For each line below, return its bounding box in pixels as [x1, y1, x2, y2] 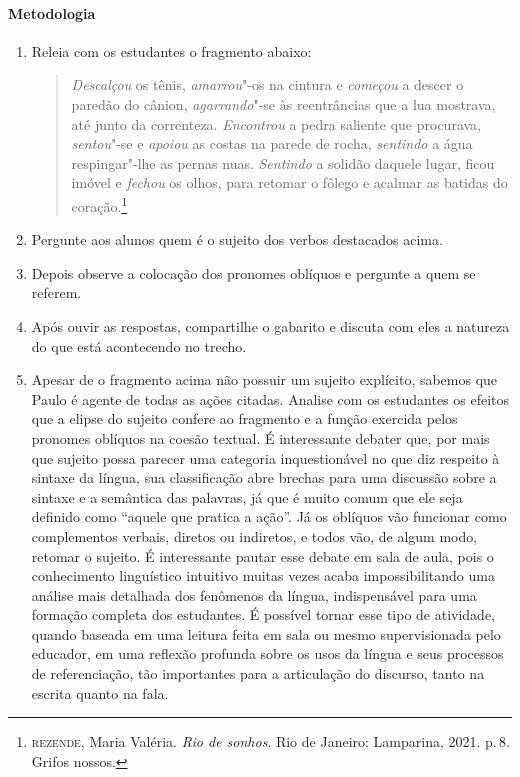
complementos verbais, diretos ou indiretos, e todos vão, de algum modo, [31, 525, 478, 546]
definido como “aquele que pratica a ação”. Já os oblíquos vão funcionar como [31, 506, 507, 527]
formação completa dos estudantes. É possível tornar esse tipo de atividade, [31, 604, 496, 625]
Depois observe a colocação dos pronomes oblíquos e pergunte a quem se [31, 262, 476, 283]
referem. [31, 282, 82, 303]
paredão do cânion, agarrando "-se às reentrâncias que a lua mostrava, [71, 93, 496, 114]
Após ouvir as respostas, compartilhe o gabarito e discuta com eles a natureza [31, 315, 510, 336]
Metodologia [8, 2, 96, 23]
